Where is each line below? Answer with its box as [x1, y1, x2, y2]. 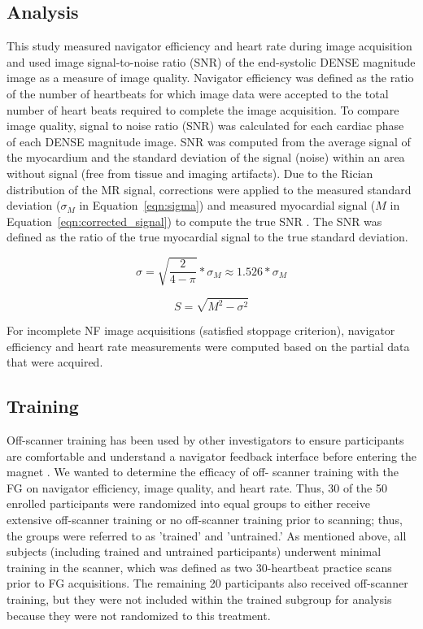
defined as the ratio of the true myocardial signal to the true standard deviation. [7, 228, 408, 245]
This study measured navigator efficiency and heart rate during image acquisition [7, 37, 412, 54]
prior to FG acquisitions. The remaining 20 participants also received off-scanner [7, 575, 408, 592]
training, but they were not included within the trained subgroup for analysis [7, 590, 392, 607]
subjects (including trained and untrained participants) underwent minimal [7, 543, 382, 560]
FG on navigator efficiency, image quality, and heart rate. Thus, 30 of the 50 [7, 479, 387, 496]
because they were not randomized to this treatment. [7, 606, 271, 623]
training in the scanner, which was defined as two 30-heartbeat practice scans [7, 558, 392, 575]
